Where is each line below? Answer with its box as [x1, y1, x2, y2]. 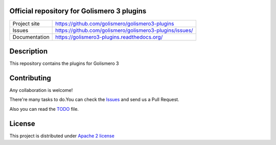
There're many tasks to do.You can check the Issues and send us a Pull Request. [9, 96, 179, 103]
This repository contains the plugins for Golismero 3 [9, 60, 119, 66]
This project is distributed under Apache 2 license [9, 133, 114, 139]
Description [9, 46, 48, 56]
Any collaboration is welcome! [9, 87, 73, 93]
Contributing [9, 74, 51, 82]
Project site [12, 20, 40, 27]
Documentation [12, 33, 50, 40]
